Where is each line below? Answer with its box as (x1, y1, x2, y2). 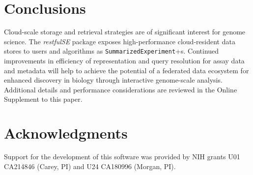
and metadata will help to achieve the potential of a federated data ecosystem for (4, 65, 249, 75)
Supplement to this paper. (4, 94, 83, 104)
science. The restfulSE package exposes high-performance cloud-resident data (4, 36, 235, 46)
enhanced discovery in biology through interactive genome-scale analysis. (4, 75, 223, 85)
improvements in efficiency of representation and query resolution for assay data (4, 55, 245, 65)
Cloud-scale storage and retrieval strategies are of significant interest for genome (4, 27, 246, 37)
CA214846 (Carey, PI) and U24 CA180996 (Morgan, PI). (4, 161, 176, 171)
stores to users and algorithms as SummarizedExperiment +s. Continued (4, 46, 219, 56)
